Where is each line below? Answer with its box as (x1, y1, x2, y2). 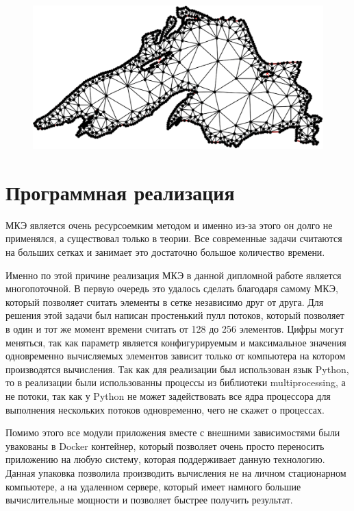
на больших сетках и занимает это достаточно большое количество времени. (5, 245, 325, 259)
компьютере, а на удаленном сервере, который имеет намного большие (5, 479, 301, 493)
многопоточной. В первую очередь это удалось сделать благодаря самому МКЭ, (5, 281, 338, 296)
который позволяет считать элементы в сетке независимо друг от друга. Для (5, 294, 324, 309)
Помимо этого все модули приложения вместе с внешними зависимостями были (5, 425, 340, 440)
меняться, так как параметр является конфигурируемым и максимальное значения (5, 335, 346, 349)
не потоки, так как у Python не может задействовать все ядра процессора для (5, 388, 331, 403)
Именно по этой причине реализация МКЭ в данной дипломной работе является (5, 268, 342, 282)
